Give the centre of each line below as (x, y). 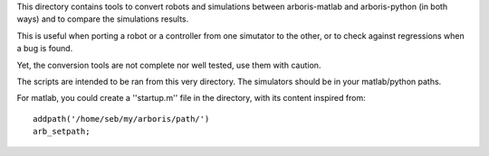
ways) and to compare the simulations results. (103, 19)
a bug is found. (45, 49)
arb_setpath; (62, 132)
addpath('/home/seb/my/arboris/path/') (121, 119)
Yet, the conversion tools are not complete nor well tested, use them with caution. (169, 65)
